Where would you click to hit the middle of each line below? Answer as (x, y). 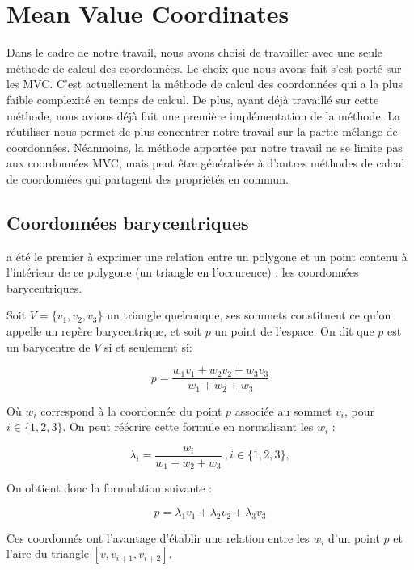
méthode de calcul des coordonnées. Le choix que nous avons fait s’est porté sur (204, 68)
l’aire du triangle (48, 553)
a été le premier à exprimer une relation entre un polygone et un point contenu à (207, 256)
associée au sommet (283, 410)
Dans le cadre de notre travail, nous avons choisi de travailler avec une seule (195, 52)
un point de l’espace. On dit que (294, 331)
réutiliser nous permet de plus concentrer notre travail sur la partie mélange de (202, 131)
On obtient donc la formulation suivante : (110, 488)
